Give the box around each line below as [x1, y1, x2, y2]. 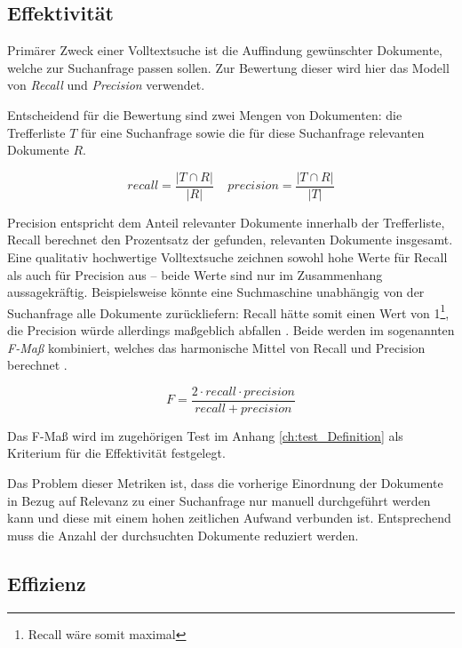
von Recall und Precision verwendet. [7, 76, 205, 94]
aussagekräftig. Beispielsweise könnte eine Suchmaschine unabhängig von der [7, 283, 425, 301]
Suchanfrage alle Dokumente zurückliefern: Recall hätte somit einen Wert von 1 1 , [7, 300, 450, 322]
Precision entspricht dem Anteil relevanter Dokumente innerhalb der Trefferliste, [7, 212, 445, 231]
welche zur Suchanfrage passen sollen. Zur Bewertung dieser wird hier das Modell [7, 58, 450, 76]
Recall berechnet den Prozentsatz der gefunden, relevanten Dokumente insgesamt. [7, 230, 453, 249]
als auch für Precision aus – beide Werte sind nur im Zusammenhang [7, 265, 383, 284]
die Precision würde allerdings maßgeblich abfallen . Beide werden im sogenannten [7, 321, 455, 340]
